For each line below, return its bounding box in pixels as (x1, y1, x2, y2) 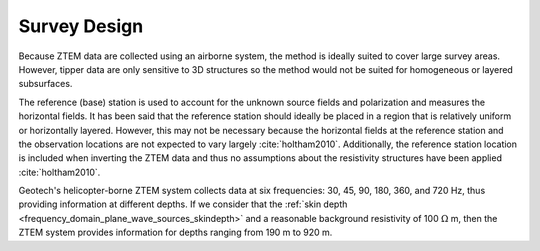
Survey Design (18, 15, 144, 37)
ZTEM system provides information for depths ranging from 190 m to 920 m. (18, 226, 333, 239)
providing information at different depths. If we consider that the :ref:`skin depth (18, 198, 348, 210)
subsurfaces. (18, 78, 73, 90)
